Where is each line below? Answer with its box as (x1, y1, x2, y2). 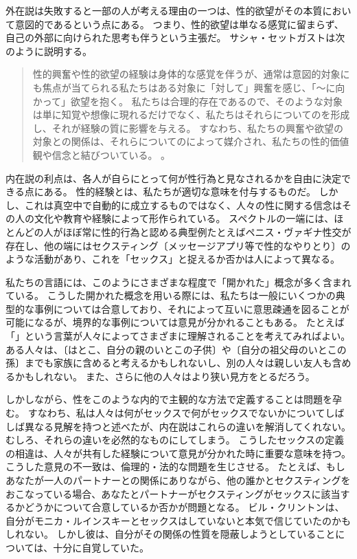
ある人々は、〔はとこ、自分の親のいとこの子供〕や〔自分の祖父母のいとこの (5, 342, 347, 356)
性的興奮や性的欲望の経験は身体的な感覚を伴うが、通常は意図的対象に (32, 67, 350, 81)
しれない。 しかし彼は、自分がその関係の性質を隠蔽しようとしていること (5, 527, 336, 541)
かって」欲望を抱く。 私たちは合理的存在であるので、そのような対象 (32, 94, 343, 108)
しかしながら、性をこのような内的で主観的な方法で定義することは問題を (5, 392, 332, 406)
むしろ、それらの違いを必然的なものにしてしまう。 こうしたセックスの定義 (5, 432, 344, 447)
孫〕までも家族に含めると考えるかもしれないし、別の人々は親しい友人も (5, 355, 332, 370)
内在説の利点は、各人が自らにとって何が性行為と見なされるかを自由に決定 (5, 171, 341, 185)
